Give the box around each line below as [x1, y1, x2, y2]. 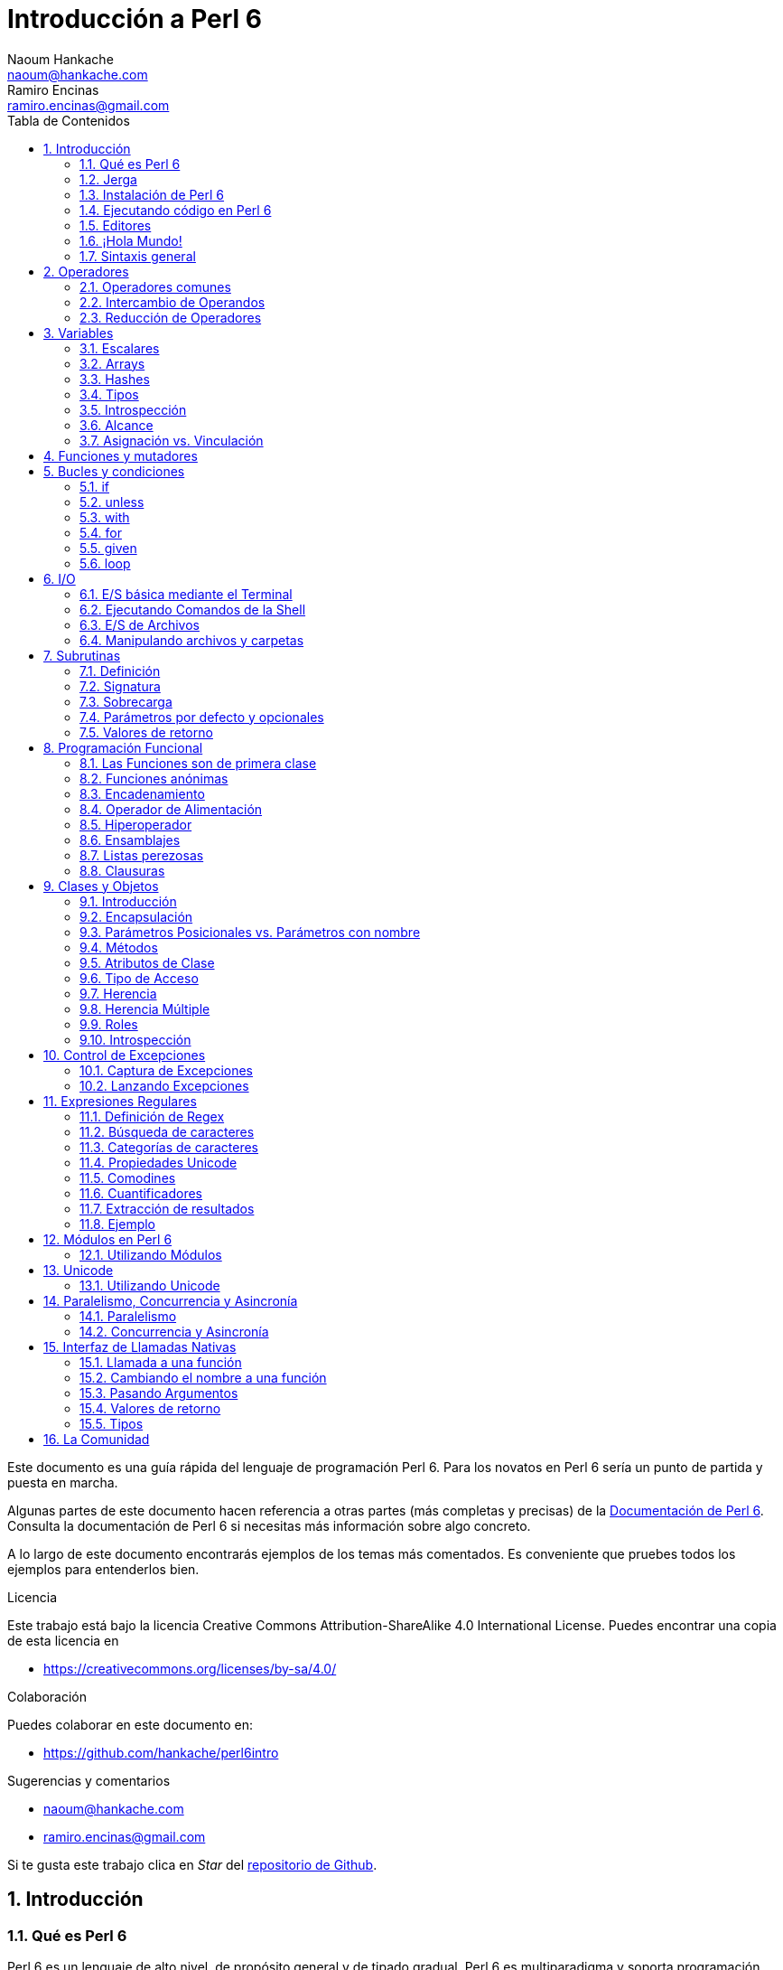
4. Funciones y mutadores [43, 447, 198, 464]
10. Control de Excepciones [43, 1046, 206, 1063]
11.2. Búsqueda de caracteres [79, 1123, 255, 1140]
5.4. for [79, 524, 122, 540]
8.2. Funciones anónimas [79, 770, 228, 786]
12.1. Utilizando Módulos [79, 1246, 222, 1262]
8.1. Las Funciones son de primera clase [79, 755, 317, 771]
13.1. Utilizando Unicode [79, 1277, 220, 1293]
